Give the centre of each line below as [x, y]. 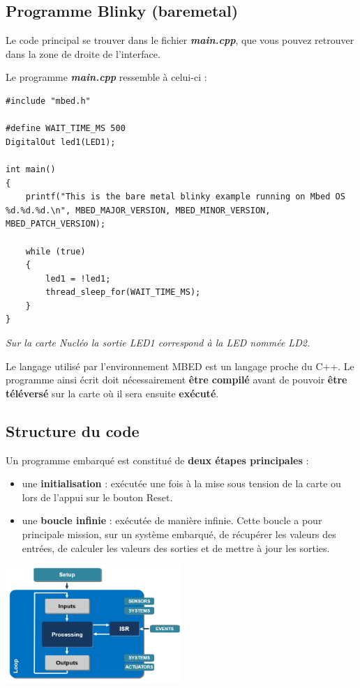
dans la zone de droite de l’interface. [83, 53]
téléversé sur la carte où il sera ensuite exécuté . [112, 393]
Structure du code [73, 430]
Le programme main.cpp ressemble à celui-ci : [106, 77]
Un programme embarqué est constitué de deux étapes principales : [157, 460]
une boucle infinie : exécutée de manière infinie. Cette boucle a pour [172, 520]
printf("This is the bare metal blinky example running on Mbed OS [185, 197]
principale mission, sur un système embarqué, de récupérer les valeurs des [179, 534]
